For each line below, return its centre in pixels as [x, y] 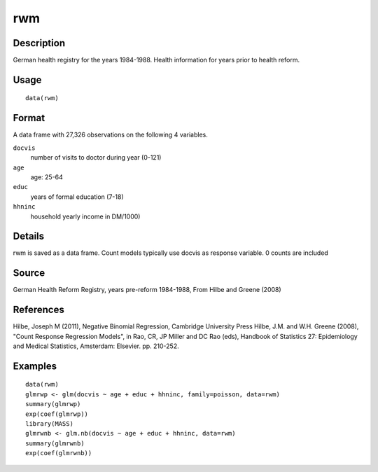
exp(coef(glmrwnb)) [59, 453]
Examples [35, 366]
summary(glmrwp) [53, 404]
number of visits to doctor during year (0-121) [96, 158]
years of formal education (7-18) [77, 197]
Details [29, 236]
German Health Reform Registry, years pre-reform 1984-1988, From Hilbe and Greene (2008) [147, 290]
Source [29, 273]
